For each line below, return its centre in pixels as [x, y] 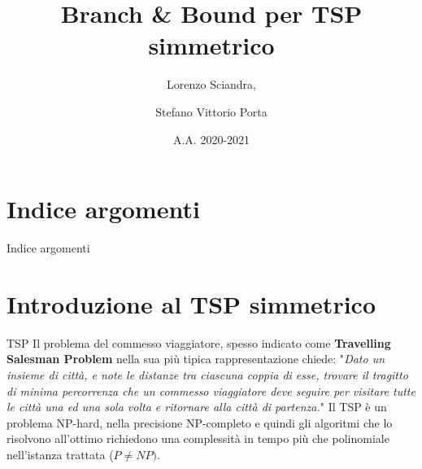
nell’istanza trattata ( [60, 454]
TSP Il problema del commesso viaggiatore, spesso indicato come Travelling [199, 342]
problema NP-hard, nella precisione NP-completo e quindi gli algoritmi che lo [200, 422]
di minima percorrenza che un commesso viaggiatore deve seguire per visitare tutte [211, 390]
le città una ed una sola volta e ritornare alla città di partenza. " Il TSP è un [197, 407]
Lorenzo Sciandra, [211, 84]
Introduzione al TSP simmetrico [191, 303]
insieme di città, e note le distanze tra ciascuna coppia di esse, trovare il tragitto [207, 374]
